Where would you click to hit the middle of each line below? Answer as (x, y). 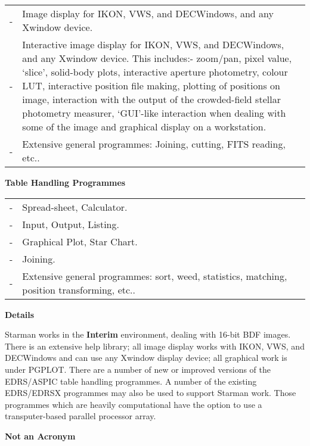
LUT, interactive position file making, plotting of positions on (151, 85)
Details (20, 314)
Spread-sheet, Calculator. (75, 207)
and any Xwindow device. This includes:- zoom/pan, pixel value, (157, 58)
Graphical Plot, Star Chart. (80, 241)
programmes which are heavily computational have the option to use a (134, 404)
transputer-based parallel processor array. (80, 416)
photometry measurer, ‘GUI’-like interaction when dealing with (154, 113)
